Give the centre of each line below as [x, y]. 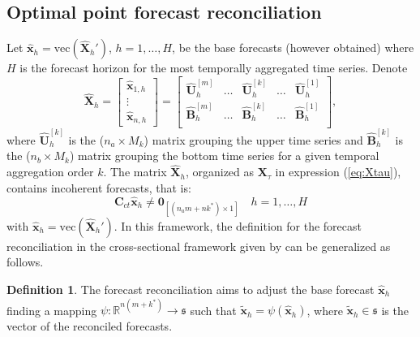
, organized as [220, 172]
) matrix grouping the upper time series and [253, 139]
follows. [25, 262]
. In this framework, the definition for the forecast [238, 225]
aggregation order [50, 172]
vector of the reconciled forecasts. [90, 326]
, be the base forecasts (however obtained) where [293, 48]
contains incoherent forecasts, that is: [99, 187]
